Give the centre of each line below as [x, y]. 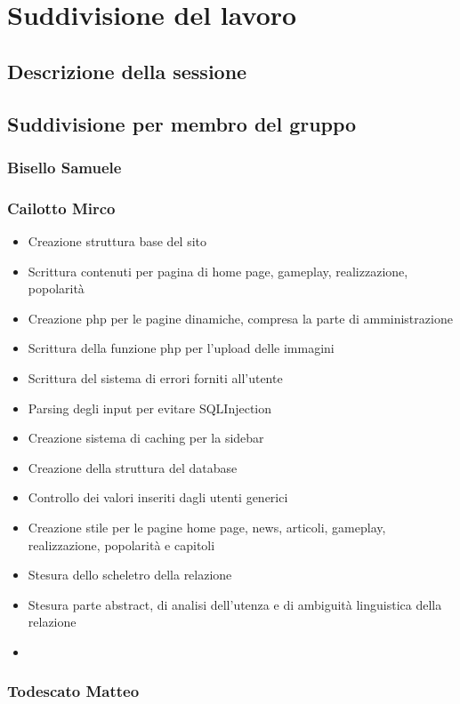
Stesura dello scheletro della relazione [130, 575]
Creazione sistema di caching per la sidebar [146, 438]
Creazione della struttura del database [133, 467]
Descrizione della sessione [127, 71]
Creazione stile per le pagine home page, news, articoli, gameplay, [207, 527]
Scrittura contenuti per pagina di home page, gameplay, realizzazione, [218, 271]
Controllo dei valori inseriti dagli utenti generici [158, 497]
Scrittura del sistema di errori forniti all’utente [155, 377]
